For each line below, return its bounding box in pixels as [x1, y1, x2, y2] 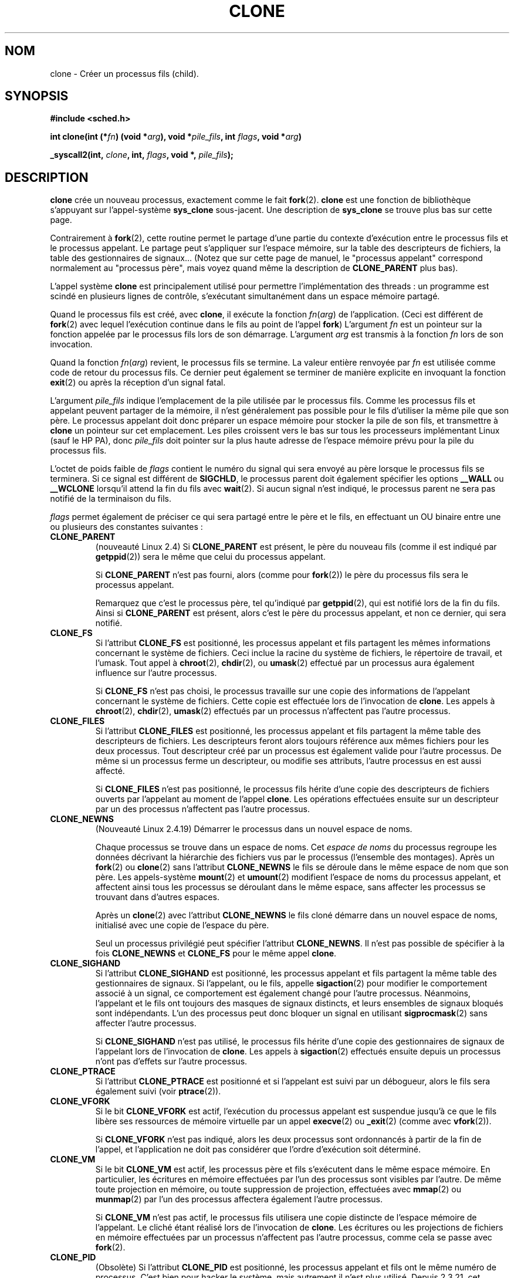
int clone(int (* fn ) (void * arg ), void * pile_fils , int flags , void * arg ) [50, 131, 302, 142]
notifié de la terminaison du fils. [50, 493, 171, 504]
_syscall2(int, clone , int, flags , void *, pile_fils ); [50, 150, 234, 160]
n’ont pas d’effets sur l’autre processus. [95, 1056, 248, 1067]
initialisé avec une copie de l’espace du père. [95, 920, 269, 931]
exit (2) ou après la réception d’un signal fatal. [50, 377, 226, 388]
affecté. [95, 766, 125, 776]
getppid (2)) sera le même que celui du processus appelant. [95, 552, 326, 562]
